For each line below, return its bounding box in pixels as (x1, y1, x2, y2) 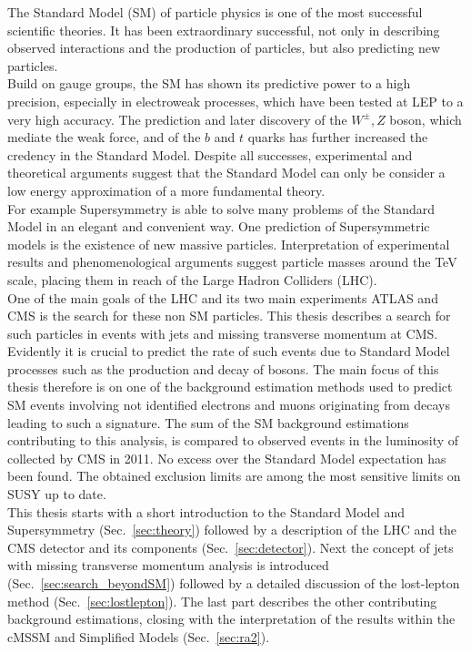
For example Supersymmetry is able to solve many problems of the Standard (7, 199, 436, 218)
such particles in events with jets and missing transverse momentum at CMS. (7, 323, 438, 342)
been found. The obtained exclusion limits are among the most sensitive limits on (7, 466, 461, 485)
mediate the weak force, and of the (7, 128, 201, 147)
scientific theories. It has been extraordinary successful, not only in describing (7, 20, 440, 39)
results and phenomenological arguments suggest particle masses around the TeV (7, 252, 457, 271)
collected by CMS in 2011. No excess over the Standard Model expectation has (7, 448, 446, 467)
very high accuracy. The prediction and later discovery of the (7, 109, 347, 128)
